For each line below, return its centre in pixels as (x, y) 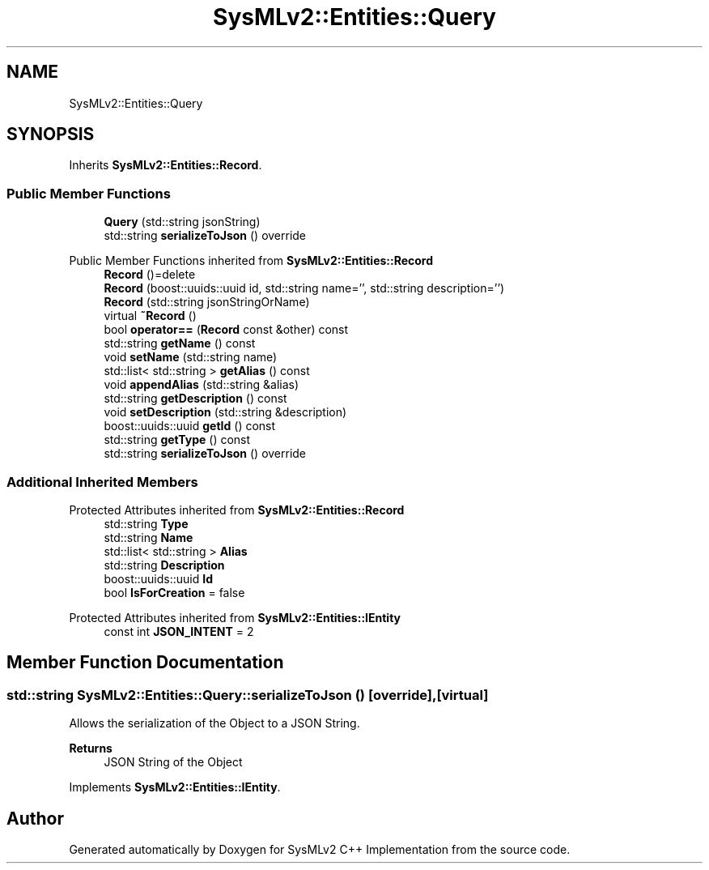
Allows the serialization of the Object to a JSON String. (214, 723)
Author (35, 818)
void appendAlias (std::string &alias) (202, 385)
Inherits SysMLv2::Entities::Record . (166, 165)
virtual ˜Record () (150, 316)
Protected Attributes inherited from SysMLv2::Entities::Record (237, 510)
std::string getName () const (180, 343)
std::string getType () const (177, 440)
